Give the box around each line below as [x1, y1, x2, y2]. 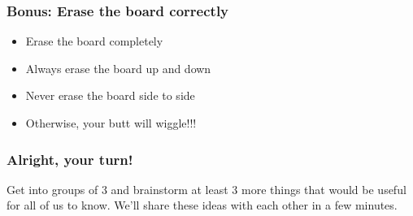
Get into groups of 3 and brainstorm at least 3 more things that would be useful [7, 180, 406, 197]
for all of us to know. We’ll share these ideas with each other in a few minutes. [7, 197, 398, 214]
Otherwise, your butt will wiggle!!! [25, 114, 197, 131]
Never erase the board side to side [25, 87, 195, 104]
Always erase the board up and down [25, 59, 211, 76]
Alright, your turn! [7, 149, 133, 169]
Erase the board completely [25, 32, 163, 50]
